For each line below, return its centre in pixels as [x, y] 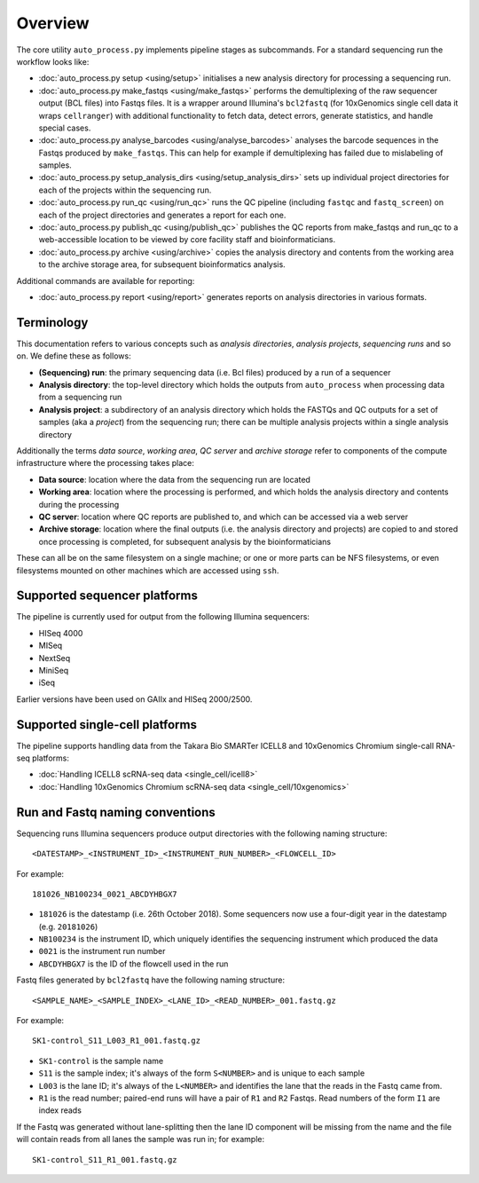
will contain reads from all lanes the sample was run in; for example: [141, 1140]
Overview [53, 23]
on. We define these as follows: [74, 356]
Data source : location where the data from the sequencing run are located [174, 479]
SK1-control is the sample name [101, 1061]
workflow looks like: [53, 61]
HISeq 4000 [61, 633]
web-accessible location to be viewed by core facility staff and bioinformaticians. [187, 240]
